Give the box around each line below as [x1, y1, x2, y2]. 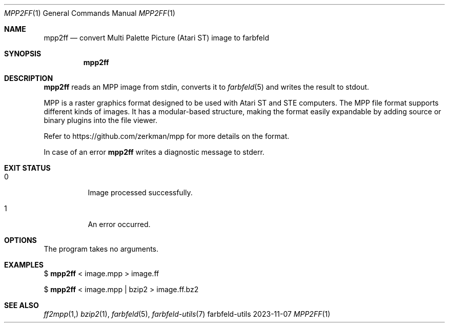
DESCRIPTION [4, 74, 53, 83]
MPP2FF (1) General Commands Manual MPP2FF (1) [4, 9, 175, 17]
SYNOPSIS [4, 49, 42, 58]
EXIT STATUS [4, 163, 51, 172]
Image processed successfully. [88, 188, 193, 197]
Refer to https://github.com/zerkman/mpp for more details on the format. [44, 132, 290, 140]
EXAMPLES [4, 260, 44, 269]
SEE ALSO [4, 301, 39, 310]
